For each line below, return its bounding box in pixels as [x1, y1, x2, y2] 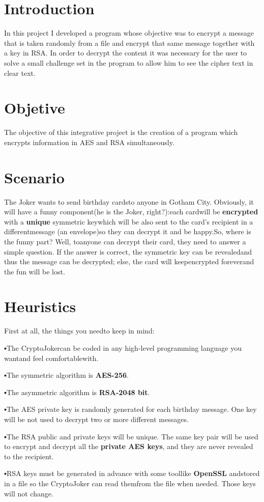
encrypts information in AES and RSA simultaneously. [4, 136, 174, 147]
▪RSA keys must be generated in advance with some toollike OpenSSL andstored [4, 468, 260, 479]
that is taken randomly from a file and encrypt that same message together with [4, 37, 255, 48]
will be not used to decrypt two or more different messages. [4, 413, 189, 424]
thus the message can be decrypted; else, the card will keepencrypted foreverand [4, 256, 254, 267]
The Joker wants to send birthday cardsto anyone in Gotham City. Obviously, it [4, 196, 254, 207]
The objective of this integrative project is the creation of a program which [4, 127, 238, 137]
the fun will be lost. [4, 266, 65, 276]
